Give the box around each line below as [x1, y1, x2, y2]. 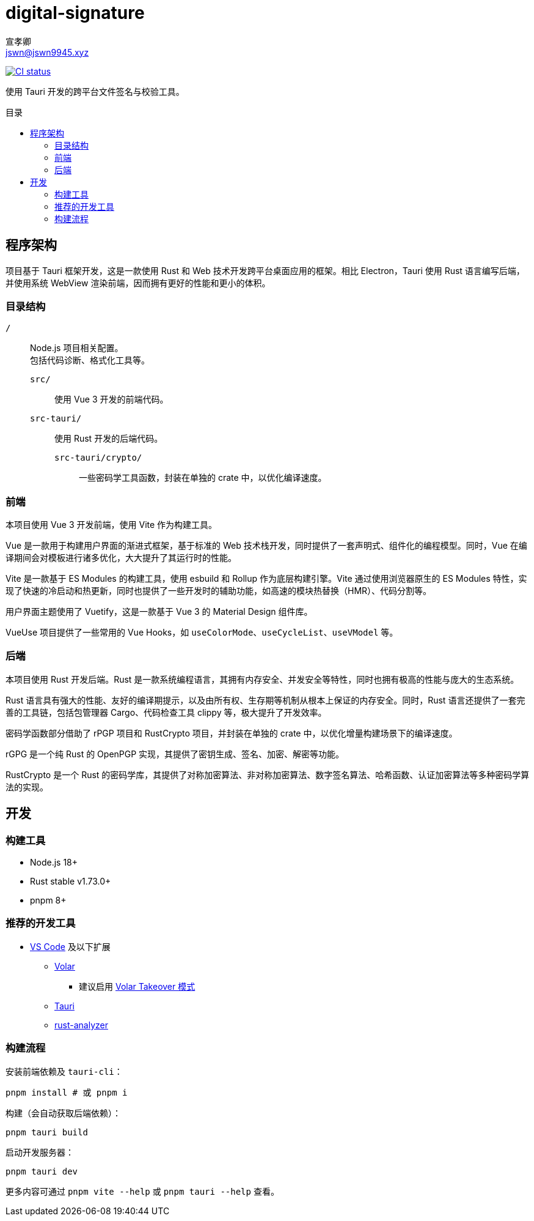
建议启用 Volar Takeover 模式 [79, 981, 196, 992]
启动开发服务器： [5, 1146, 74, 1157]
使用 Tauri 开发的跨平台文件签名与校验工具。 [5, 86, 185, 97]
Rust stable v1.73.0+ [30, 876, 111, 887]
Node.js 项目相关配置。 [30, 343, 123, 354]
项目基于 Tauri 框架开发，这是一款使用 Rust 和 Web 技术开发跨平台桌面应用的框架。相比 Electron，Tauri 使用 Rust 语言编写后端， [5, 265, 525, 276]
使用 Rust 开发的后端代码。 [54, 433, 163, 444]
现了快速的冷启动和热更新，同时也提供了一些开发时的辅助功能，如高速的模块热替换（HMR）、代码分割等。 [5, 585, 432, 596]
